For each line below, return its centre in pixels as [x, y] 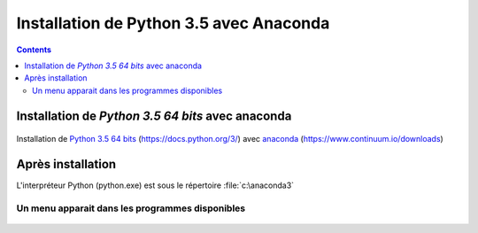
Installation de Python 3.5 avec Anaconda [173, 23]
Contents [34, 50]
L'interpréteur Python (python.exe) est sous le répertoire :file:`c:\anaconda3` [155, 185]
